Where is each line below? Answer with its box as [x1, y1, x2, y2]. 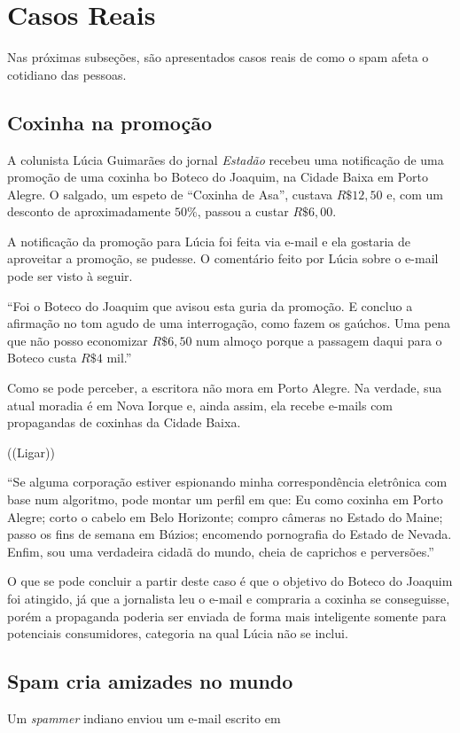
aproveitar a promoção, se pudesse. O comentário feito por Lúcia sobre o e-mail [7, 249, 439, 268]
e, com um [386, 184, 443, 203]
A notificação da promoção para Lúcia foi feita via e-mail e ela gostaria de [7, 231, 410, 250]
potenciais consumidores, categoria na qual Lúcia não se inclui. [7, 624, 348, 643]
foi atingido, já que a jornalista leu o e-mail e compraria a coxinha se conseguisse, [7, 589, 450, 607]
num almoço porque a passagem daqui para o [196, 331, 442, 349]
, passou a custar [197, 202, 289, 221]
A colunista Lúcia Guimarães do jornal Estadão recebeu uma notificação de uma [7, 150, 444, 168]
